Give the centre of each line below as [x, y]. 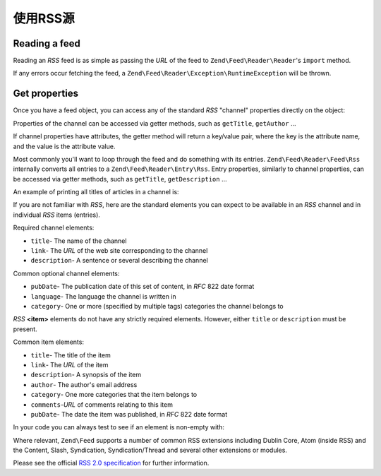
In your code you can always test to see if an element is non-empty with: [119, 427]
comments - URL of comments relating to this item [102, 404]
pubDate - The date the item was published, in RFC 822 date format [129, 414]
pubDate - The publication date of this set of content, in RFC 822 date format [143, 287]
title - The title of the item [71, 355]
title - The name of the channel [79, 241]
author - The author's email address [84, 384]
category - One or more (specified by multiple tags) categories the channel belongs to [157, 306]
